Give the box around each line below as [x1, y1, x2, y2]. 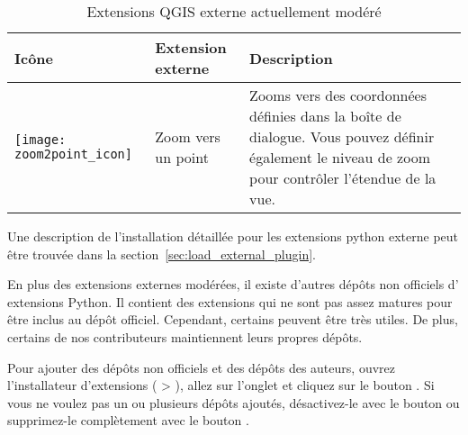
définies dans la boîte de [249, 105, 401, 126]
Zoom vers [155, 126, 220, 147]
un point [155, 147, 209, 168]
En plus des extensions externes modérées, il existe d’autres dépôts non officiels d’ [7, 275, 459, 294]
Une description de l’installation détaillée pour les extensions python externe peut [7, 227, 459, 245]
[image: [14, 132, 67, 147]
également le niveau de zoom [249, 147, 430, 168]
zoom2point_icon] [14, 147, 132, 161]
